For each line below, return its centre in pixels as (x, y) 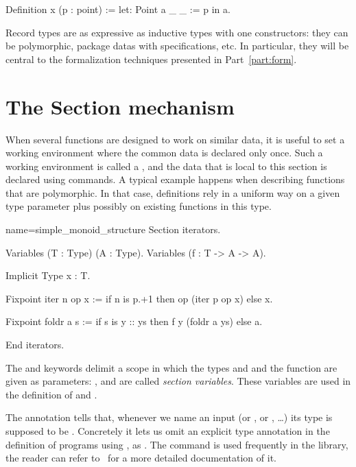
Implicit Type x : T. (48, 275)
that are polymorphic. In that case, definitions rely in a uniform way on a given (173, 192)
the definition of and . (51, 394)
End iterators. (35, 345)
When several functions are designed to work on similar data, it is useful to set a (175, 139)
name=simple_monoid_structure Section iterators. (113, 229)
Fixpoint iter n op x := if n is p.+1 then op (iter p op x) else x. (139, 298)
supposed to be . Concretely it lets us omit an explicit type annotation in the (168, 431)
